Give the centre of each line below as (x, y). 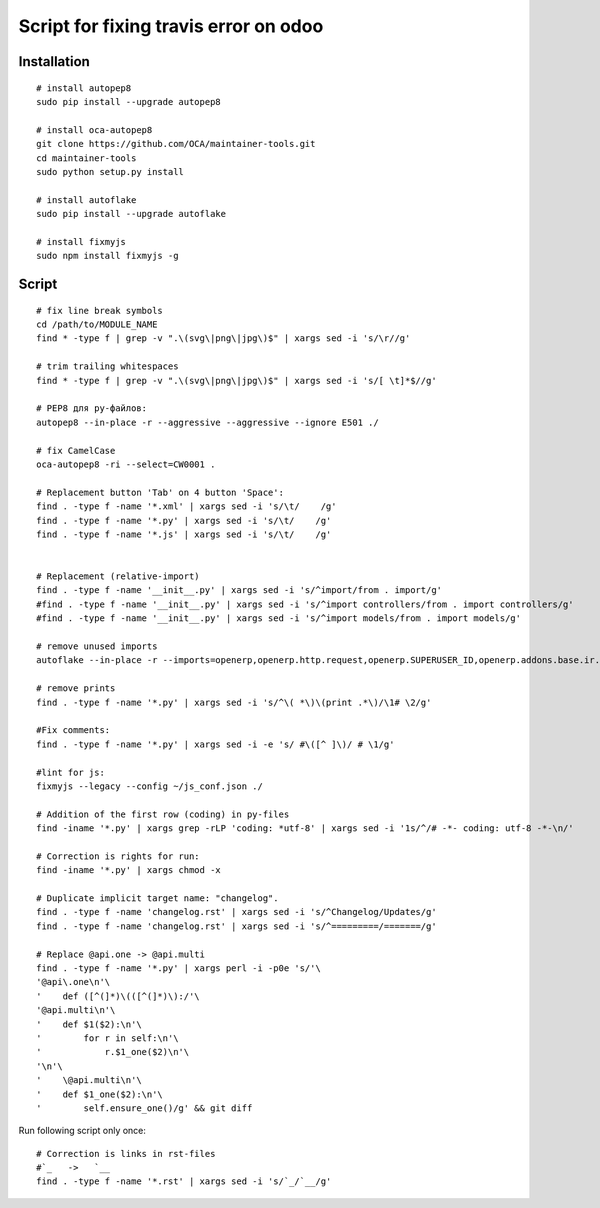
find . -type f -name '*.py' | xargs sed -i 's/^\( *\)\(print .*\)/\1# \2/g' (234, 702)
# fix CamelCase (76, 450)
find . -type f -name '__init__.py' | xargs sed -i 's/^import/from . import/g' (239, 590)
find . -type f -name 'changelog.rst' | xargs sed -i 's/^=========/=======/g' (236, 926)
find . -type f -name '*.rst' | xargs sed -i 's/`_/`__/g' (184, 1181)
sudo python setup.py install (110, 171)
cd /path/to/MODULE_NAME (97, 324)
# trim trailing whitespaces (107, 366)
